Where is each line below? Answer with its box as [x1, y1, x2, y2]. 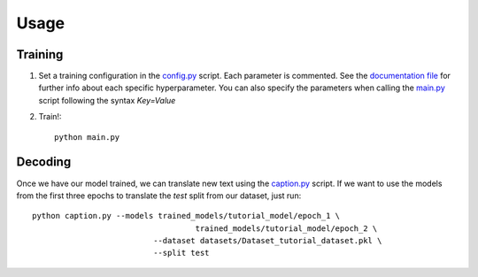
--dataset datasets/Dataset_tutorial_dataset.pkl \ [153, 235, 382, 246]
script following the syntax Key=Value [38, 95, 176, 105]
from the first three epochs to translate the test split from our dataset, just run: [16, 190, 302, 201]
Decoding [16, 155, 72, 170]
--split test [153, 248, 210, 258]
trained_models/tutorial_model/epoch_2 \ [195, 223, 378, 234]
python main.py [54, 132, 120, 142]
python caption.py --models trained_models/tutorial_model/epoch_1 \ [32, 211, 341, 221]
